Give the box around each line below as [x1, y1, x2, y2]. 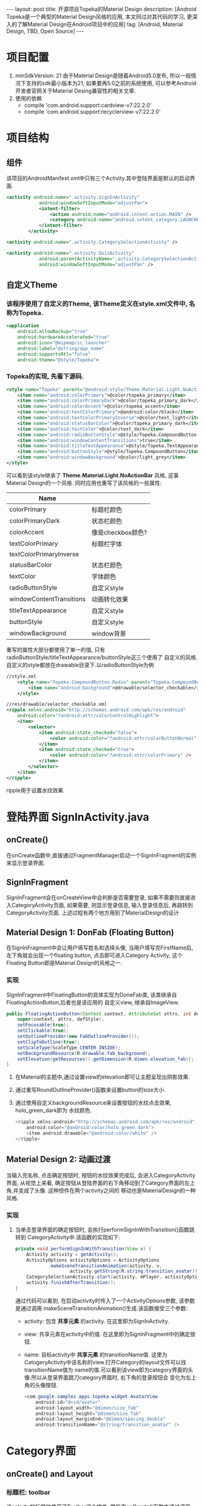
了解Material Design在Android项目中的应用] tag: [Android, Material [16, 21, 183, 28]
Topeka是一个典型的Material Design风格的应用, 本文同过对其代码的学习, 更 [6, 13, 192, 20]
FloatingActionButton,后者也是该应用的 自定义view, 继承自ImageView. [6, 998, 180, 1006]
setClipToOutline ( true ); [17, 1038, 80, 1045]
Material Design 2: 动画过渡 [6, 1154, 111, 1165]
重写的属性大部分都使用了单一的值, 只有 [6, 646, 105, 653]
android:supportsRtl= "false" [17, 351, 91, 357]
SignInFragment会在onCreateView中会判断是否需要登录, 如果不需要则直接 [6, 894, 191, 901]
